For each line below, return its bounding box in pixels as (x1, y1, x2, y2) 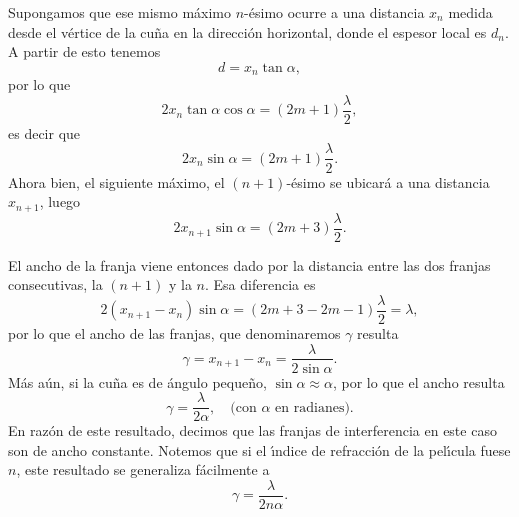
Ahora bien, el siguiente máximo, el (8, 171, 225, 192)
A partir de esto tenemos (8, 41, 161, 62)
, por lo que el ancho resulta (332, 371, 505, 392)
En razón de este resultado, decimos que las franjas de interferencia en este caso (8, 420, 497, 441)
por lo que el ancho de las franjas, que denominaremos (8, 322, 341, 343)
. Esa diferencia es (205, 274, 316, 295)
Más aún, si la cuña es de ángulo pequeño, (8, 371, 267, 392)
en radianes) (275, 400, 350, 415)
